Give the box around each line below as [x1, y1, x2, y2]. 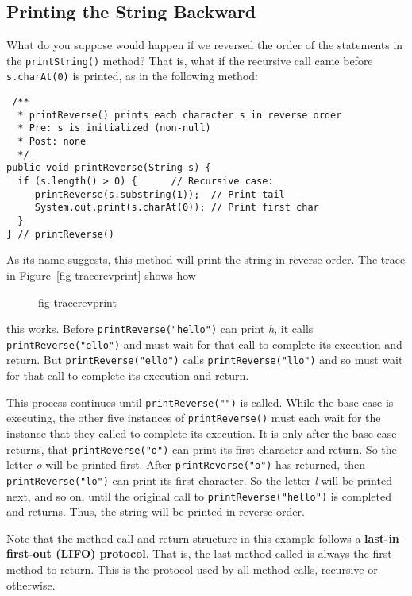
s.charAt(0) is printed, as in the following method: [6, 68, 258, 84]
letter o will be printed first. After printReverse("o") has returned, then [6, 456, 366, 473]
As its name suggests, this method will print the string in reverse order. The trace [6, 251, 406, 268]
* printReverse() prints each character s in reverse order [17, 109, 342, 121]
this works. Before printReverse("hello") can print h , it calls [6, 320, 314, 337]
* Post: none [17, 136, 87, 148]
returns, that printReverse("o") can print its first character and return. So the [6, 440, 397, 457]
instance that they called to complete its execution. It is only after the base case [6, 424, 397, 441]
